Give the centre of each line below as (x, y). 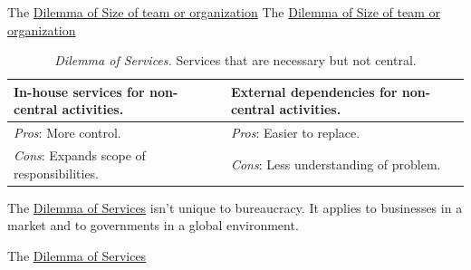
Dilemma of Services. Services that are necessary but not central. (235, 60)
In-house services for (79, 91)
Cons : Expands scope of (80, 155)
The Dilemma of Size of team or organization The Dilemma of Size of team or (224, 12)
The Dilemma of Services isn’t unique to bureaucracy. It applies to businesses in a (235, 207)
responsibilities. (57, 173)
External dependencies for (314, 91)
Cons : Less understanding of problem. (336, 164)
